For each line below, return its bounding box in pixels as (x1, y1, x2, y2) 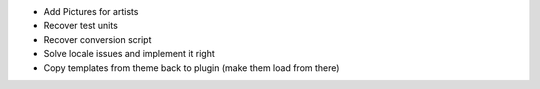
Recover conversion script (43, 33, 152, 45)
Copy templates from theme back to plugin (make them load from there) (43, 61, 340, 74)
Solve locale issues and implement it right (43, 48, 215, 60)
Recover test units (43, 20, 119, 32)
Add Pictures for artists (43, 6, 139, 17)
